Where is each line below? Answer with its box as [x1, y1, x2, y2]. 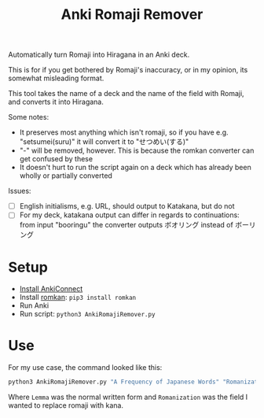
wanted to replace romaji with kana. [8, 401, 124, 410]
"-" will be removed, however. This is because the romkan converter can [19, 146, 255, 155]
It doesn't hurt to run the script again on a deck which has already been [19, 163, 251, 172]
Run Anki [19, 301, 49, 310]
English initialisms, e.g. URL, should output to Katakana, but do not [19, 202, 235, 211]
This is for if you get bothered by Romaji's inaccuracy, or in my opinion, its [8, 65, 248, 75]
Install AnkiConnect [19, 284, 83, 294]
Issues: [8, 187, 31, 196]
